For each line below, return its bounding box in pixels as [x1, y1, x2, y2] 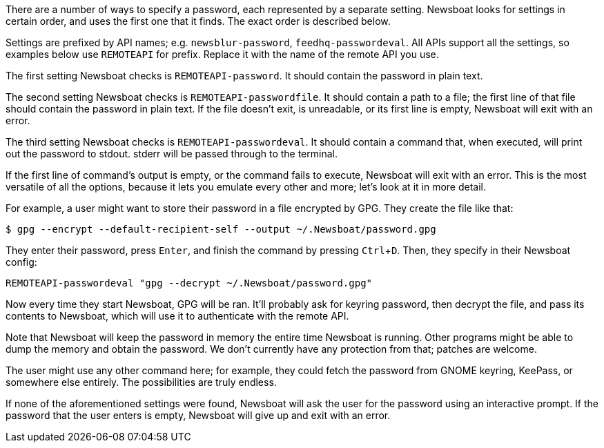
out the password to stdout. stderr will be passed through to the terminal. [6, 148, 338, 159]
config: [6, 256, 37, 268]
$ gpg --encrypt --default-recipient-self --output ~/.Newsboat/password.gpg [6, 224, 436, 235]
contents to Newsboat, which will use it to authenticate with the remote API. [6, 310, 349, 322]
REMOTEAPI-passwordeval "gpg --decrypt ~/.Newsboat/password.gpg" [6, 277, 373, 289]
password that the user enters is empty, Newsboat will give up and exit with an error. [6, 409, 391, 421]
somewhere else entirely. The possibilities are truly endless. [6, 376, 277, 388]
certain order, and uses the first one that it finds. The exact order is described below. [6, 15, 391, 27]
